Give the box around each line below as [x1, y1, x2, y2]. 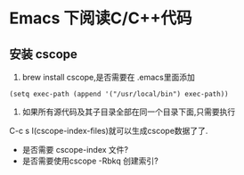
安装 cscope [9, 46, 78, 62]
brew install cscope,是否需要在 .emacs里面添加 [21, 72, 196, 82]
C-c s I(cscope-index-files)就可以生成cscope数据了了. [9, 126, 208, 136]
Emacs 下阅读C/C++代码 [9, 8, 192, 29]
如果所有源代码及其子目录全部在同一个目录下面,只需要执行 [21, 106, 236, 117]
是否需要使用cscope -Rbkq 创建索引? [21, 155, 159, 166]
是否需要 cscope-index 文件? [21, 145, 129, 154]
